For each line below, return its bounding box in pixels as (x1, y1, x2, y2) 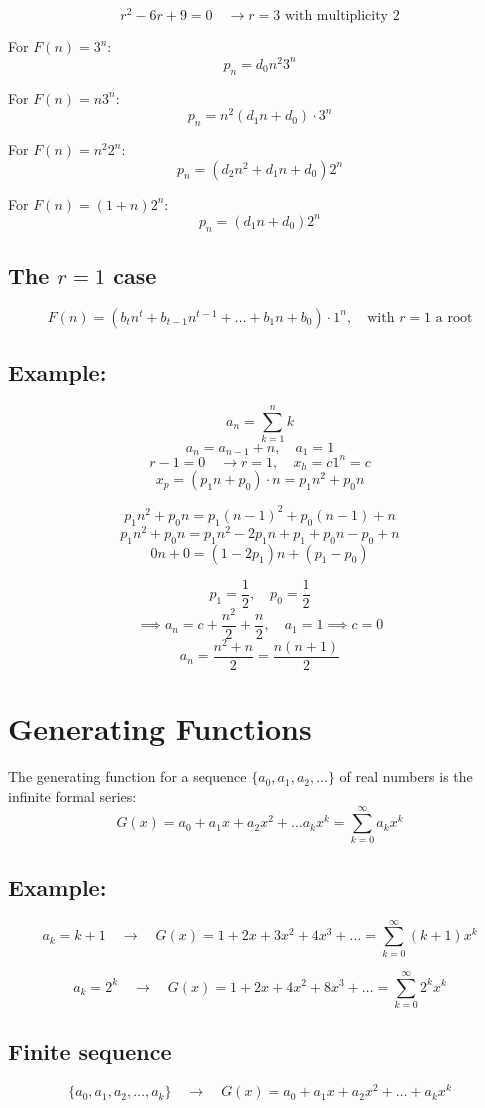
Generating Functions (8, 708, 312, 749)
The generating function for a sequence (8, 766, 247, 787)
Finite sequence (8, 1036, 172, 1067)
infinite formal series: (8, 785, 137, 806)
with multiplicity (284, 9, 389, 24)
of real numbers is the (339, 766, 473, 787)
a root (435, 310, 473, 325)
